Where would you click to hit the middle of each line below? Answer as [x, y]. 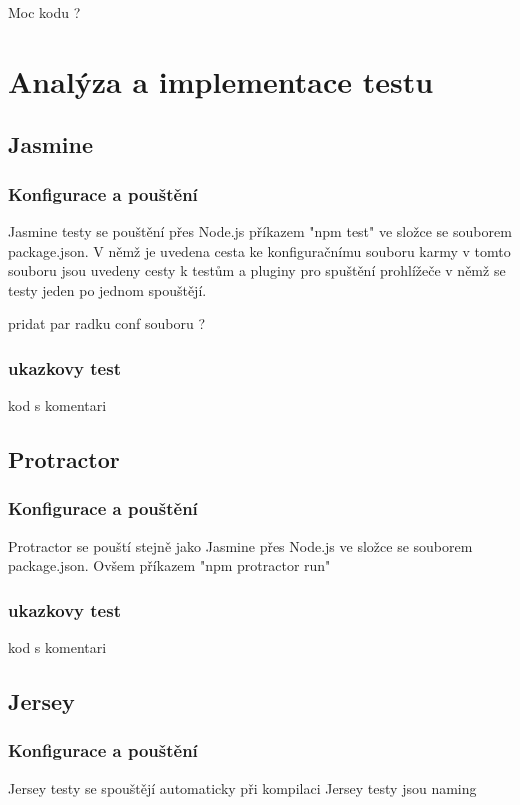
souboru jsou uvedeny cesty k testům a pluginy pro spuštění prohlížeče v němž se [257, 270]
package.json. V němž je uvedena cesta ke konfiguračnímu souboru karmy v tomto [259, 250]
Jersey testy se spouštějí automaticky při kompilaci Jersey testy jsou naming [242, 787]
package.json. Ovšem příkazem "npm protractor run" [169, 565]
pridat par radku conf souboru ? [107, 323]
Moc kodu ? [44, 12]
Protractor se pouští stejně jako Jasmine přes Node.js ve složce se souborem [240, 545]
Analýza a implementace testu [221, 80]
